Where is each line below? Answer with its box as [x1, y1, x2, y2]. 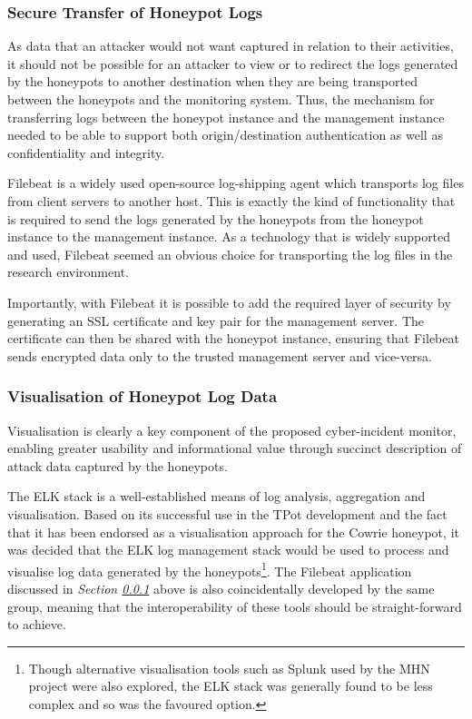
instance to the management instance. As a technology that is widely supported [7, 227, 451, 246]
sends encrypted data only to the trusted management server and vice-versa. [7, 346, 432, 365]
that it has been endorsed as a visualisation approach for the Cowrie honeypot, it [7, 522, 459, 541]
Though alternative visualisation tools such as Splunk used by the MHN [28, 658, 430, 677]
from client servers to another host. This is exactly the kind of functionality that [7, 191, 456, 210]
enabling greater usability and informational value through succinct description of [7, 438, 462, 458]
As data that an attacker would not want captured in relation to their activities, [7, 36, 454, 55]
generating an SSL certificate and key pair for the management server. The [7, 310, 424, 330]
